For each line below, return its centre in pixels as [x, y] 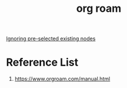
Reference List [42, 62]
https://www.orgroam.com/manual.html [62, 79]
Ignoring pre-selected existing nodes [51, 39]
